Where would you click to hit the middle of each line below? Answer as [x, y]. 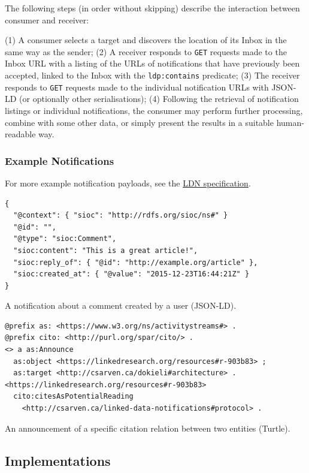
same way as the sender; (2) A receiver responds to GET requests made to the [146, 51]
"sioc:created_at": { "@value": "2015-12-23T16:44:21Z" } [131, 274]
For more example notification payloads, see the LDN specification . [128, 183]
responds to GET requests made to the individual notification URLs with [137, 87]
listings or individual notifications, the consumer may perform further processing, [154, 110]
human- [290, 122]
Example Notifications [60, 160]
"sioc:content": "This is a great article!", [106, 250]
